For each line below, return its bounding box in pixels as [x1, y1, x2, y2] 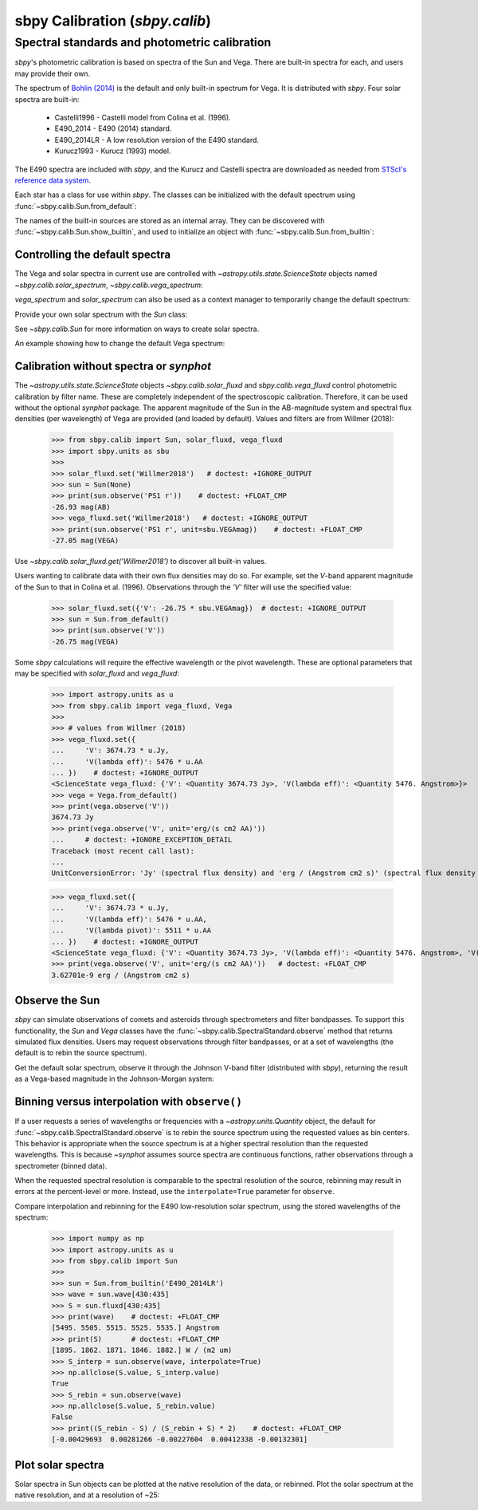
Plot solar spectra [14, 1458, 104, 1472]
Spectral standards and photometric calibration [14, 35, 272, 49]
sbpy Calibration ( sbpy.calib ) [14, 12, 211, 30]
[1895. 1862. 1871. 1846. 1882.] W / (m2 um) [51, 1346, 233, 1355]
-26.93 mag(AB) [51, 503, 111, 511]
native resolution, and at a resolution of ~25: [14, 1490, 160, 1500]
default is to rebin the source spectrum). [14, 1048, 147, 1058]
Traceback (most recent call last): [51, 846, 195, 855]
